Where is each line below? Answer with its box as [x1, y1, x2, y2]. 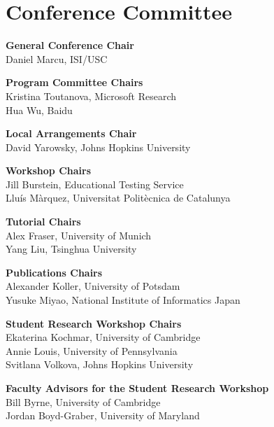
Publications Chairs [6, 265, 103, 279]
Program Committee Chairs [6, 75, 143, 90]
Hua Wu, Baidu [6, 102, 73, 117]
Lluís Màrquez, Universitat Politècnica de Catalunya [6, 190, 231, 205]
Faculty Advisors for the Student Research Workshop [6, 381, 269, 395]
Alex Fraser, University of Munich [6, 227, 152, 242]
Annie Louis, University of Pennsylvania [6, 343, 178, 358]
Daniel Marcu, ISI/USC [6, 51, 108, 66]
